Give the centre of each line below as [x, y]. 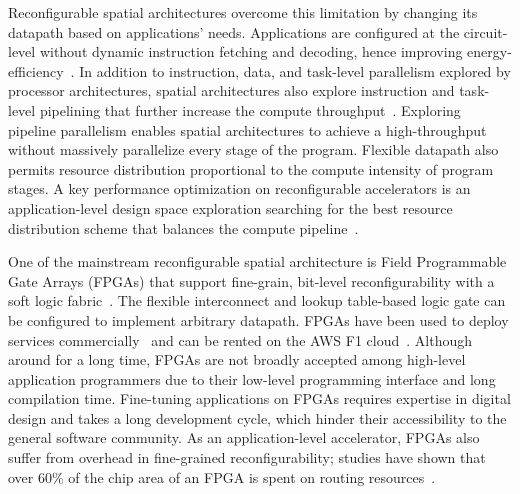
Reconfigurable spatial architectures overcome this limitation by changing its [243, 12]
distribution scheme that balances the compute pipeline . [183, 227]
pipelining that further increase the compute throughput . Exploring [250, 109]
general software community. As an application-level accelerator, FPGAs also [244, 437]
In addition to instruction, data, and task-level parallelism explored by [295, 70]
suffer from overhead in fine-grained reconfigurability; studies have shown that [247, 457]
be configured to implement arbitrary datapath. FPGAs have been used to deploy [258, 319]
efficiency [36, 70]
